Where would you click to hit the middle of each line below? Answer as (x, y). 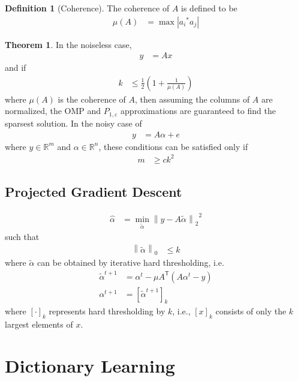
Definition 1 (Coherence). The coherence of (87, 8)
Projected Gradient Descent (94, 192)
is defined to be (209, 8)
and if (16, 67)
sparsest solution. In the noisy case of (73, 123)
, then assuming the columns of (192, 99)
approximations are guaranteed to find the (198, 111)
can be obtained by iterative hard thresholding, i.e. (131, 262)
